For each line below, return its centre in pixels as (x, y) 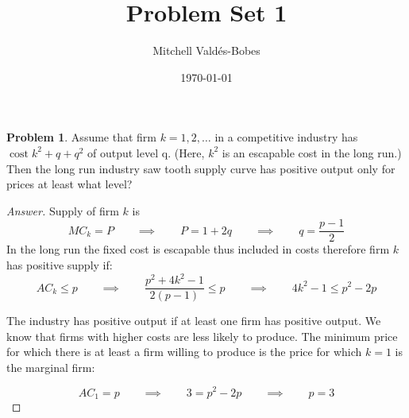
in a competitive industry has (286, 137)
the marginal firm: (51, 367)
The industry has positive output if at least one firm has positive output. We (194, 321)
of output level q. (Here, (146, 152)
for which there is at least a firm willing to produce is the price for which (184, 352)
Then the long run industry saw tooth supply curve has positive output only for (201, 168)
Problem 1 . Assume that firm (81, 137)
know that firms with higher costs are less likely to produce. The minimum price (202, 336)
